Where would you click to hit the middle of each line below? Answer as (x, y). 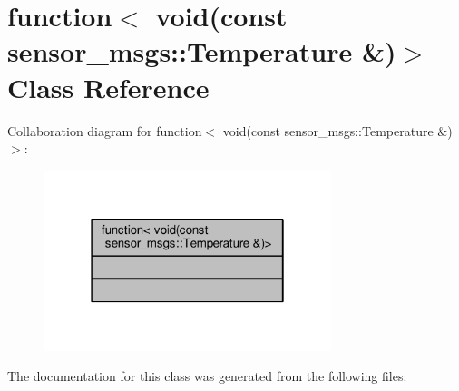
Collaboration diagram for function (105, 130)
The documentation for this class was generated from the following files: (207, 376)
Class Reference (108, 87)
